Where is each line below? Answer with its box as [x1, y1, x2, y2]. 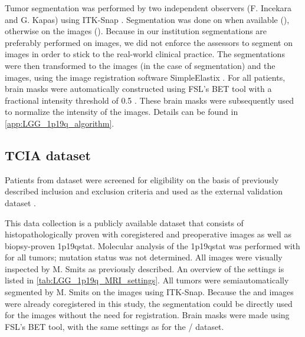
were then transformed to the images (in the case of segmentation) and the [5, 59, 276, 71]
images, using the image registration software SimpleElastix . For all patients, [5, 71, 286, 83]
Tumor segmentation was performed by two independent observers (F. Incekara [5, 2, 292, 14]
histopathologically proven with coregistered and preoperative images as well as [5, 228, 291, 240]
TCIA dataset [5, 146, 91, 164]
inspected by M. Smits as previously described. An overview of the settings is [5, 262, 284, 275]
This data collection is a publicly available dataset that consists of [5, 216, 244, 229]
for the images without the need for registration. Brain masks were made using [5, 309, 290, 321]
